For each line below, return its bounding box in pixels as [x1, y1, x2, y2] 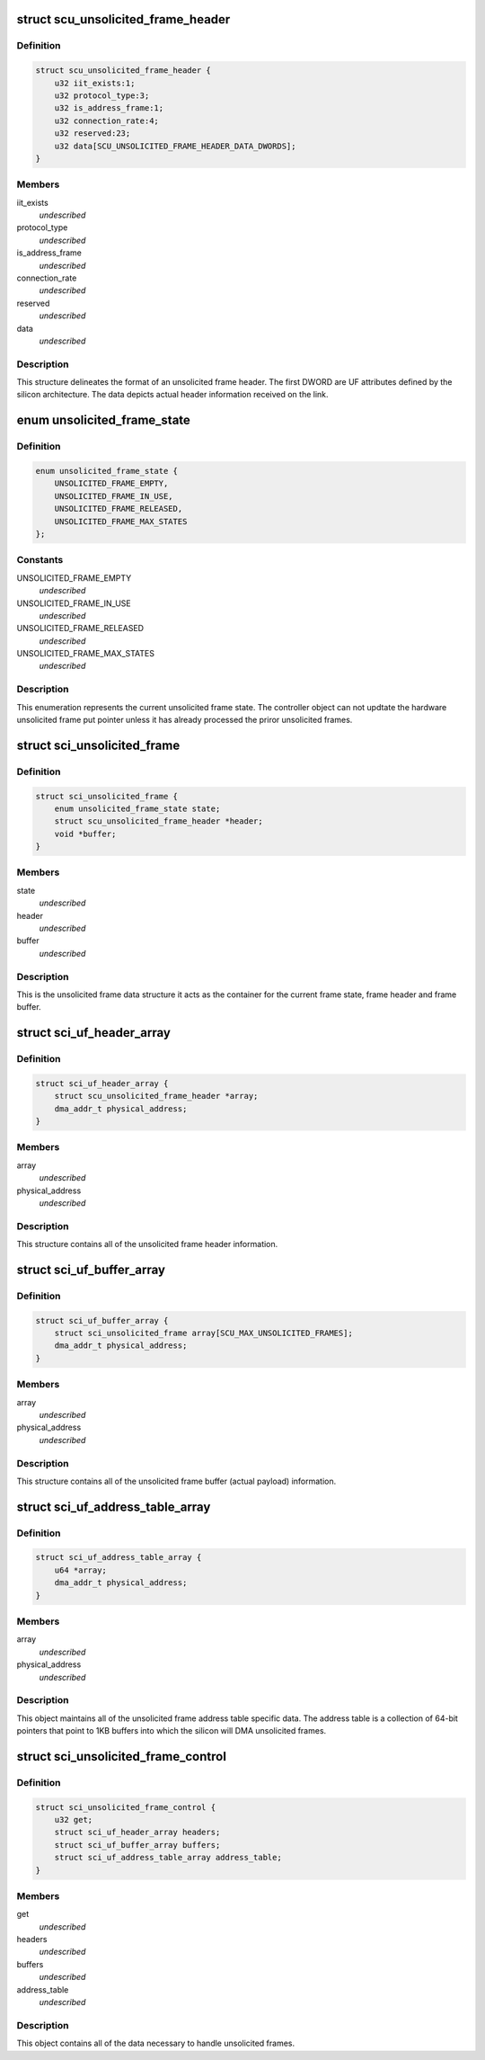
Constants [16, 554, 64, 566]
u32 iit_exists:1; [54, 77, 136, 88]
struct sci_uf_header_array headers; [54, 1827, 221, 1838]
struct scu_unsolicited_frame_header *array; [54, 1091, 259, 1101]
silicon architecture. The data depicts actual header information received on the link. [16, 389, 329, 400]
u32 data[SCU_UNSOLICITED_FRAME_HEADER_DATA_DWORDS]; [54, 140, 296, 151]
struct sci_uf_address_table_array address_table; [54, 1852, 282, 1863]
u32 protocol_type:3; [54, 90, 150, 101]
